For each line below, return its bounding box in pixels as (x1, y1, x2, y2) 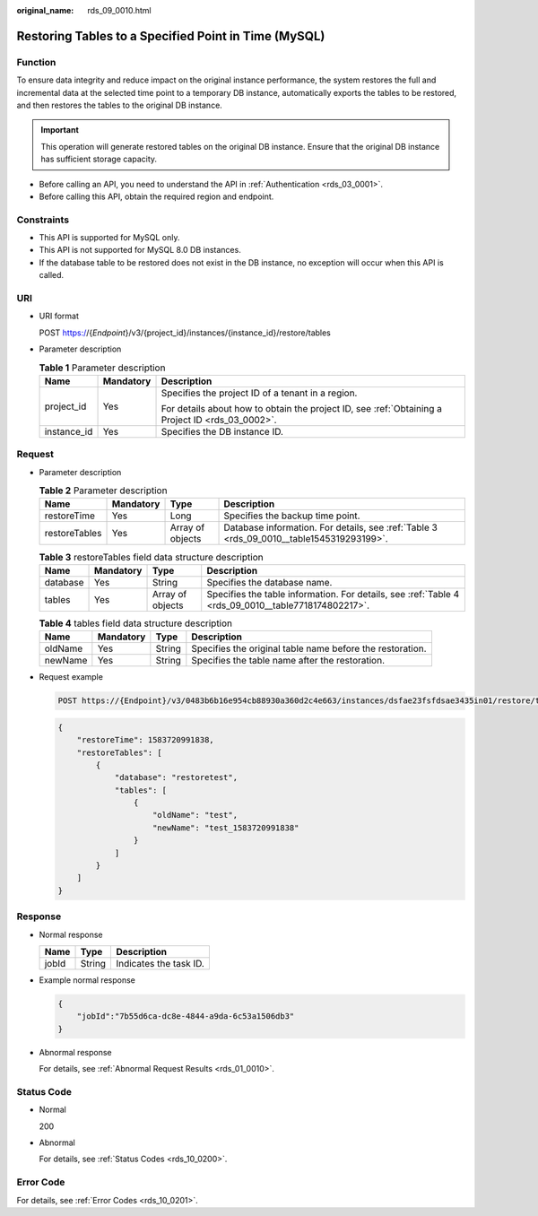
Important (40, 125, 80, 135)
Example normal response (39, 974, 136, 986)
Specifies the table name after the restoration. (191, 655, 386, 667)
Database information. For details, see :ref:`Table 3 (223, 521, 438, 534)
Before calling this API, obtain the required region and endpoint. (39, 191, 274, 202)
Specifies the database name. (206, 576, 333, 588)
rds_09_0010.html (87, 5, 152, 15)
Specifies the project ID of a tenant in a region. (161, 387, 358, 399)
